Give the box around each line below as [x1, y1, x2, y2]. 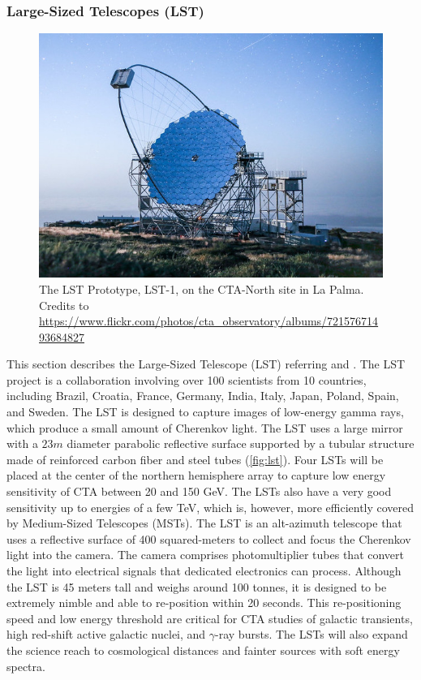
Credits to [39, 296, 89, 313]
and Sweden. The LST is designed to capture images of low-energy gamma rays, [6, 403, 404, 420]
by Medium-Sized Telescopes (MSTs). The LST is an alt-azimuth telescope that [6, 514, 402, 532]
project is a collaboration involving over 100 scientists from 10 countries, [6, 371, 367, 388]
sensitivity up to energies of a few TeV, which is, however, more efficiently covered [6, 498, 415, 515]
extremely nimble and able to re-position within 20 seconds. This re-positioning [6, 594, 402, 611]
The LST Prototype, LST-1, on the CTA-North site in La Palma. [39, 280, 364, 297]
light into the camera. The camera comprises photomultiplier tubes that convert [6, 546, 405, 563]
